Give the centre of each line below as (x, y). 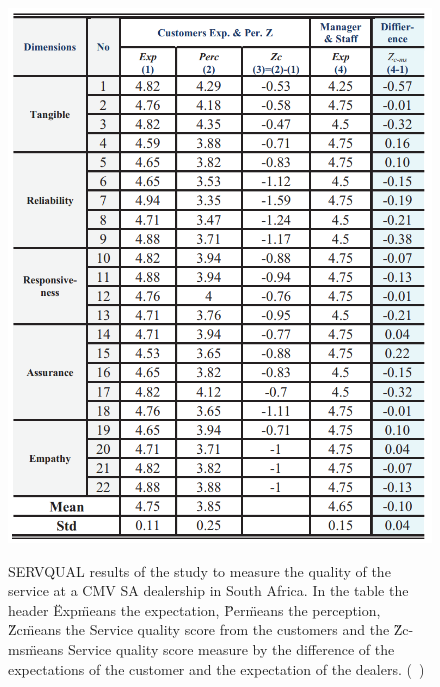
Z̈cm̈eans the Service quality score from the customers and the (199, 629)
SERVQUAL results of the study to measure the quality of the (199, 570)
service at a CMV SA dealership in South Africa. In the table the (208, 590)
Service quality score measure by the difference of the (231, 649)
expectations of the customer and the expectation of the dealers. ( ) (216, 668)
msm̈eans (36, 649)
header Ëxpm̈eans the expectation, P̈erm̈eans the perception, (194, 609)
